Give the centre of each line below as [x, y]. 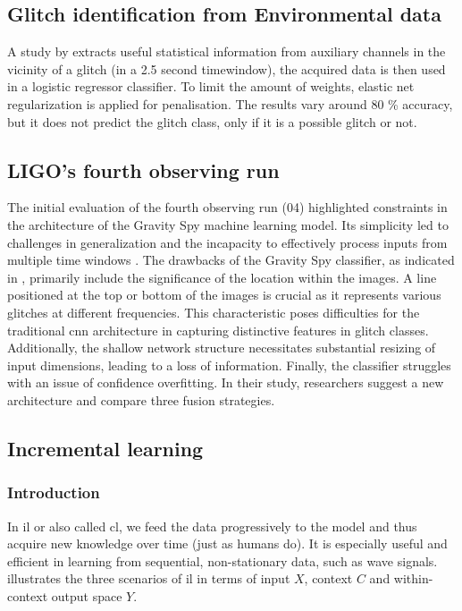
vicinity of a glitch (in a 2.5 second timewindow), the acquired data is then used [227, 68]
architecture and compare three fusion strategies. [141, 399]
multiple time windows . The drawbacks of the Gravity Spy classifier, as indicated [231, 260]
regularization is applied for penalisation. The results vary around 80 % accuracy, [230, 103]
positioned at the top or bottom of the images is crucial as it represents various [224, 295]
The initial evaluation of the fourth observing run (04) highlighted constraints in [227, 207]
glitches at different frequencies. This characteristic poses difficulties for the [214, 312]
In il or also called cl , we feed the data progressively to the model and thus [212, 526]
